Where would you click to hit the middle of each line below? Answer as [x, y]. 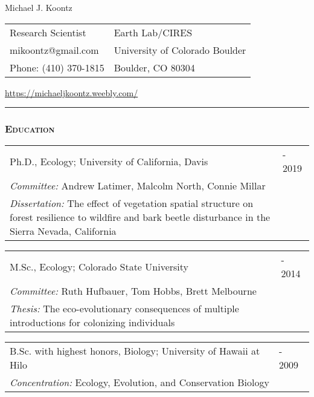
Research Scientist [48, 32]
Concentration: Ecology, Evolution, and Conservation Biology [139, 382]
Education [30, 129]
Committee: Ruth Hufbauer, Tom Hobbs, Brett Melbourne [133, 291]
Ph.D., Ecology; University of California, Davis [109, 161]
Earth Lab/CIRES [153, 32]
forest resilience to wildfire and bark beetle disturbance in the [140, 217]
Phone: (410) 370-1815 [57, 67]
